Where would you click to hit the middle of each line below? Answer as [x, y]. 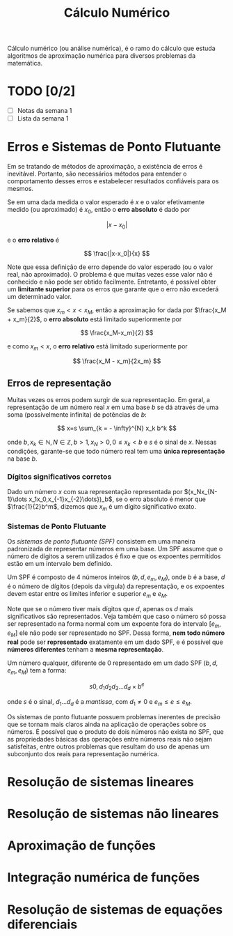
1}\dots [17, 499]
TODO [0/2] [41, 91]
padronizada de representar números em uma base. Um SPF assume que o [115, 549]
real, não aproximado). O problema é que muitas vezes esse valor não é [110, 274]
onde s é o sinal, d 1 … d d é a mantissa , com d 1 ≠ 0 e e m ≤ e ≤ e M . [100, 702]
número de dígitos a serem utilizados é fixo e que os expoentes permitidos [114, 556]
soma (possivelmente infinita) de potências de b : [77, 415]
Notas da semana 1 [45, 111]
